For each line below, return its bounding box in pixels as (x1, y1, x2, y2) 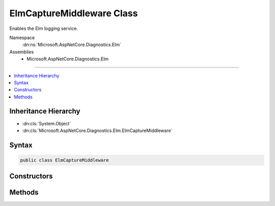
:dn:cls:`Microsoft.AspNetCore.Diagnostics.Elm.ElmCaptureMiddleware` (22, 127, 173, 133)
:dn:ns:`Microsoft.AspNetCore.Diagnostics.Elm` (22, 42, 122, 48)
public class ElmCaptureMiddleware (20, 157, 109, 163)
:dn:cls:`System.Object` (22, 120, 71, 126)
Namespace (9, 35, 35, 41)
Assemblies (9, 49, 34, 55)
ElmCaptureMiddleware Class (9, 8, 138, 19)
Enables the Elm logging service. (9, 25, 78, 31)
